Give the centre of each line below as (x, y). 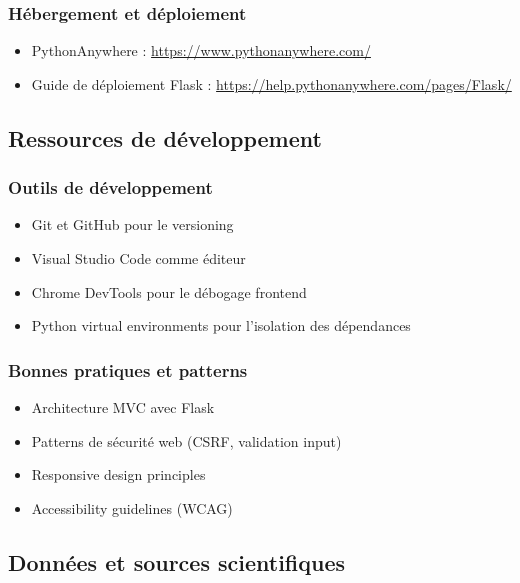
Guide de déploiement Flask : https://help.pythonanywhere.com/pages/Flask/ (271, 83)
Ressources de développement (165, 137)
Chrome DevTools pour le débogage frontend (169, 291)
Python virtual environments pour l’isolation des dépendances (221, 325)
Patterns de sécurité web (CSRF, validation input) (186, 440)
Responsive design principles (118, 474)
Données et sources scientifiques (177, 561)
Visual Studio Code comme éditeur (138, 258)
